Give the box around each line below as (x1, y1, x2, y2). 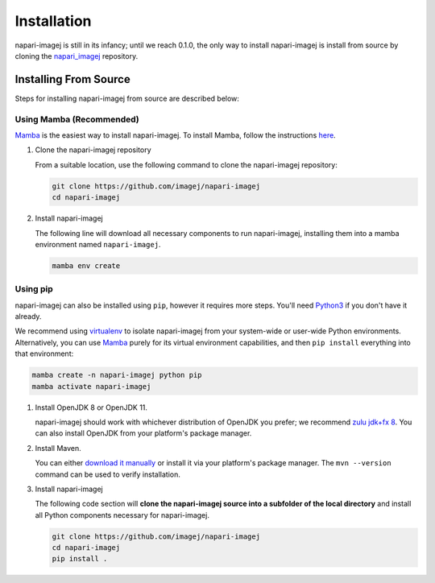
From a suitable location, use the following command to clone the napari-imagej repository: (35, 159, 338, 169)
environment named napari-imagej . (35, 239, 161, 249)
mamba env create (52, 261, 121, 270)
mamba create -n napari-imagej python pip (31, 370, 202, 380)
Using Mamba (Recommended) (14, 114, 140, 125)
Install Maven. (35, 443, 82, 453)
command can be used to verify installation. (35, 469, 180, 479)
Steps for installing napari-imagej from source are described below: (14, 93, 239, 103)
